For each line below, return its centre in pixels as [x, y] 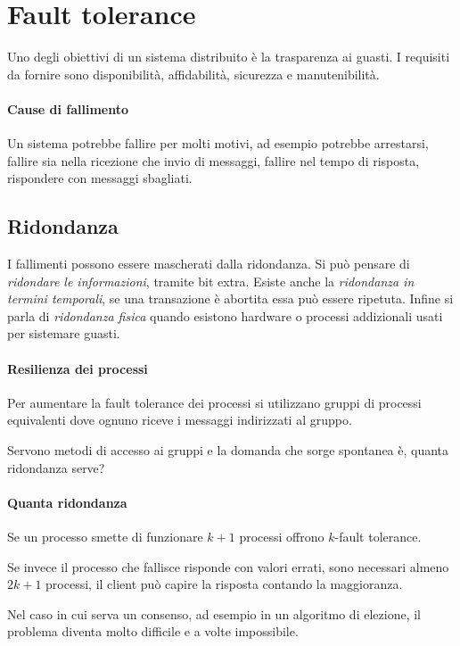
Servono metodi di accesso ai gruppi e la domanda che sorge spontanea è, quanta [228, 450]
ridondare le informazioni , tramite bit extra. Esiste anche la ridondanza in [211, 281]
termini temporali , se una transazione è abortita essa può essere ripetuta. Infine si [230, 298]
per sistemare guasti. [64, 333]
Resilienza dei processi [78, 368]
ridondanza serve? [56, 467]
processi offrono [282, 537]
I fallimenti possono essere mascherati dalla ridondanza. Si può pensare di [209, 264]
